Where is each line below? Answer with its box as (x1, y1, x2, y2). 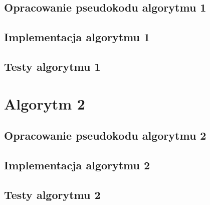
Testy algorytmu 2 (4, 186, 101, 202)
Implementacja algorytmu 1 (4, 29, 150, 45)
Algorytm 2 (4, 93, 85, 114)
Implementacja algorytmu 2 (4, 157, 150, 172)
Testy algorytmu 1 (4, 58, 101, 74)
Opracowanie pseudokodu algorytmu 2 (4, 128, 206, 143)
